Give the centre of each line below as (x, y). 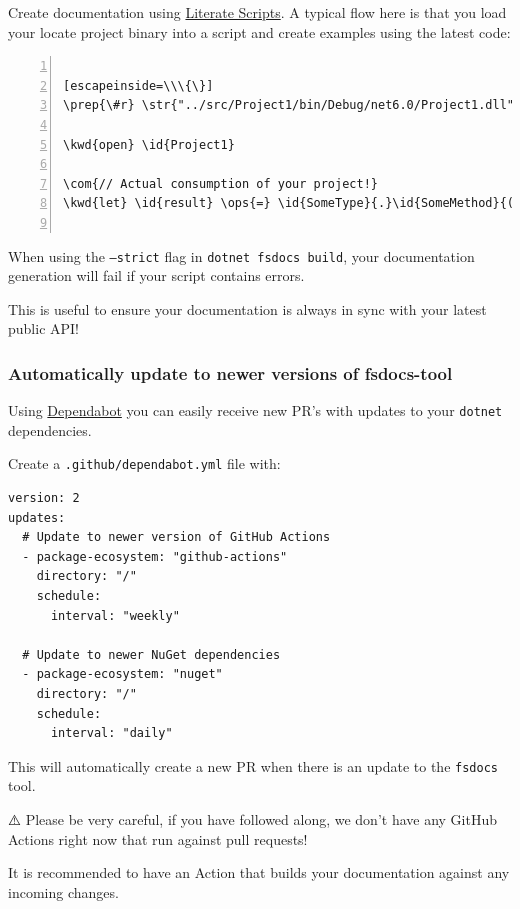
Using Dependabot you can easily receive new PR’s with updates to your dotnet (255, 410)
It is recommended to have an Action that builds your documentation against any (259, 872)
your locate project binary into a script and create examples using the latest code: (259, 31)
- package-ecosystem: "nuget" (122, 674)
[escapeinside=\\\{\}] (138, 85)
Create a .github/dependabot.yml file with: (144, 463)
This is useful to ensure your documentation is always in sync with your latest (247, 308)
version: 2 (44, 498)
